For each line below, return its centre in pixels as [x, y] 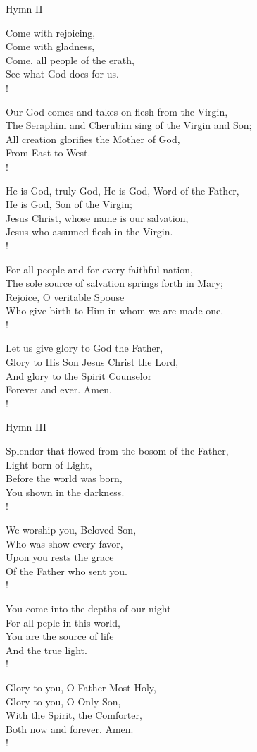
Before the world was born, [64, 478]
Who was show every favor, [64, 543]
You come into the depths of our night [88, 608]
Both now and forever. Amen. [70, 728]
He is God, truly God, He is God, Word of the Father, [123, 190]
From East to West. [48, 153]
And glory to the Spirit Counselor [79, 375]
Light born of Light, [49, 464]
